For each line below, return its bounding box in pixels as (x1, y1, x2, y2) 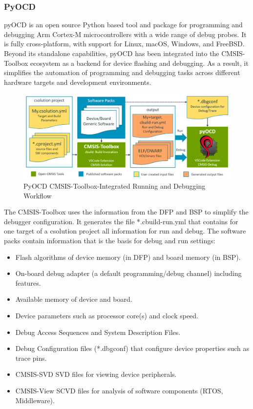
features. (15, 277, 41, 288)
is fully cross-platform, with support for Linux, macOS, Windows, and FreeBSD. (4, 39, 245, 49)
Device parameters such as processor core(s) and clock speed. (15, 311, 198, 321)
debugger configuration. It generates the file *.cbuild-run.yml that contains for (4, 216, 238, 226)
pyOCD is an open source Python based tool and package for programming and (4, 19, 243, 30)
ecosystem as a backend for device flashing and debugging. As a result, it (30, 58, 249, 68)
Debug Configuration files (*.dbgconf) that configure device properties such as (15, 343, 250, 353)
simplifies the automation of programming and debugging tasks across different (4, 67, 240, 78)
